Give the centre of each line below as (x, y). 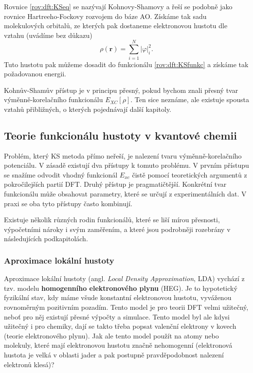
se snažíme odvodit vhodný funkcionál (61, 174)
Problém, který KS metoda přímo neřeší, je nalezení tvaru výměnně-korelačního (123, 155)
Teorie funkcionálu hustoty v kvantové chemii (120, 135)
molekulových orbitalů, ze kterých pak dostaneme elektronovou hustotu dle (116, 26)
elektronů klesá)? (29, 364)
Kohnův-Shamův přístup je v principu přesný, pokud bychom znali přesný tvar (121, 90)
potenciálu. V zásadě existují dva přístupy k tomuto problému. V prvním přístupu (126, 165)
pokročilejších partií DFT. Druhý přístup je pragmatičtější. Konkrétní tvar (115, 184)
